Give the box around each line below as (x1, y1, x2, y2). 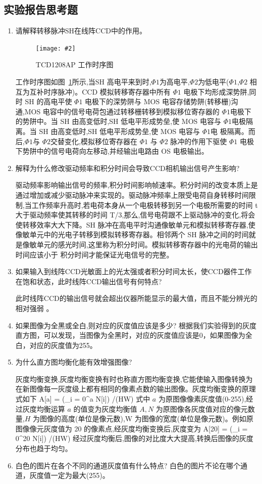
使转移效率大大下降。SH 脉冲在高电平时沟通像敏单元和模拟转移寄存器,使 (15, 219, 255, 230)
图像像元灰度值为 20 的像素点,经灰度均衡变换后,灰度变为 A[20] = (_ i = (15, 423, 248, 433)
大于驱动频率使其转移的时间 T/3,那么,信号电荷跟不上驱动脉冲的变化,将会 (15, 209, 255, 220)
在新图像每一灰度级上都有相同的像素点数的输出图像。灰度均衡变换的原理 (15, 383, 256, 394)
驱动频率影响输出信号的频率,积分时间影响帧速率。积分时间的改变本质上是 (15, 180, 258, 190)
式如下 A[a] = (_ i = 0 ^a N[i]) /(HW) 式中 (15, 393, 150, 404)
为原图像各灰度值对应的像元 (155, 403, 248, 414)
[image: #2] (35, 45, 76, 52)
